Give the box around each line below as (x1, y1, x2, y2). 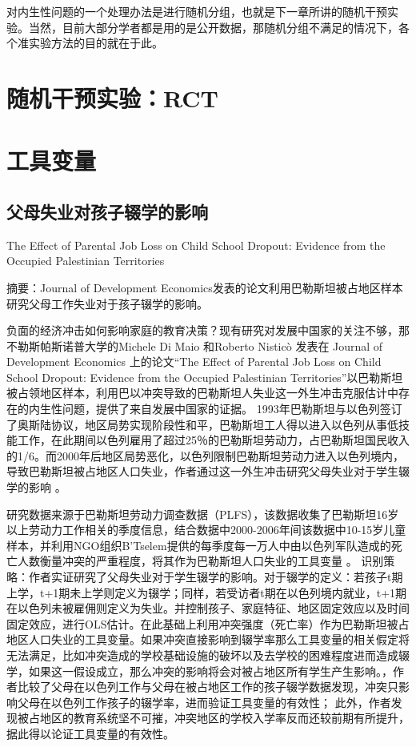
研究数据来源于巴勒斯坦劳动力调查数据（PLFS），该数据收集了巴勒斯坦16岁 (6, 505, 399, 522)
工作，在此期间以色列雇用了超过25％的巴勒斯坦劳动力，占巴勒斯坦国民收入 (17, 432, 410, 448)
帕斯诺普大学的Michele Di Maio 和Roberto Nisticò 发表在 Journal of (39, 337, 383, 354)
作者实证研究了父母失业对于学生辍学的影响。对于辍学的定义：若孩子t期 (28, 568, 403, 585)
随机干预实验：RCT (6, 81, 218, 114)
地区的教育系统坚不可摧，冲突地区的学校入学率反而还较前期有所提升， (39, 709, 410, 726)
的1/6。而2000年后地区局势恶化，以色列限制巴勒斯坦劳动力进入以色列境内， (6, 447, 404, 464)
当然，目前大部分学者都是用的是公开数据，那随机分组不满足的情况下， (28, 18, 398, 35)
